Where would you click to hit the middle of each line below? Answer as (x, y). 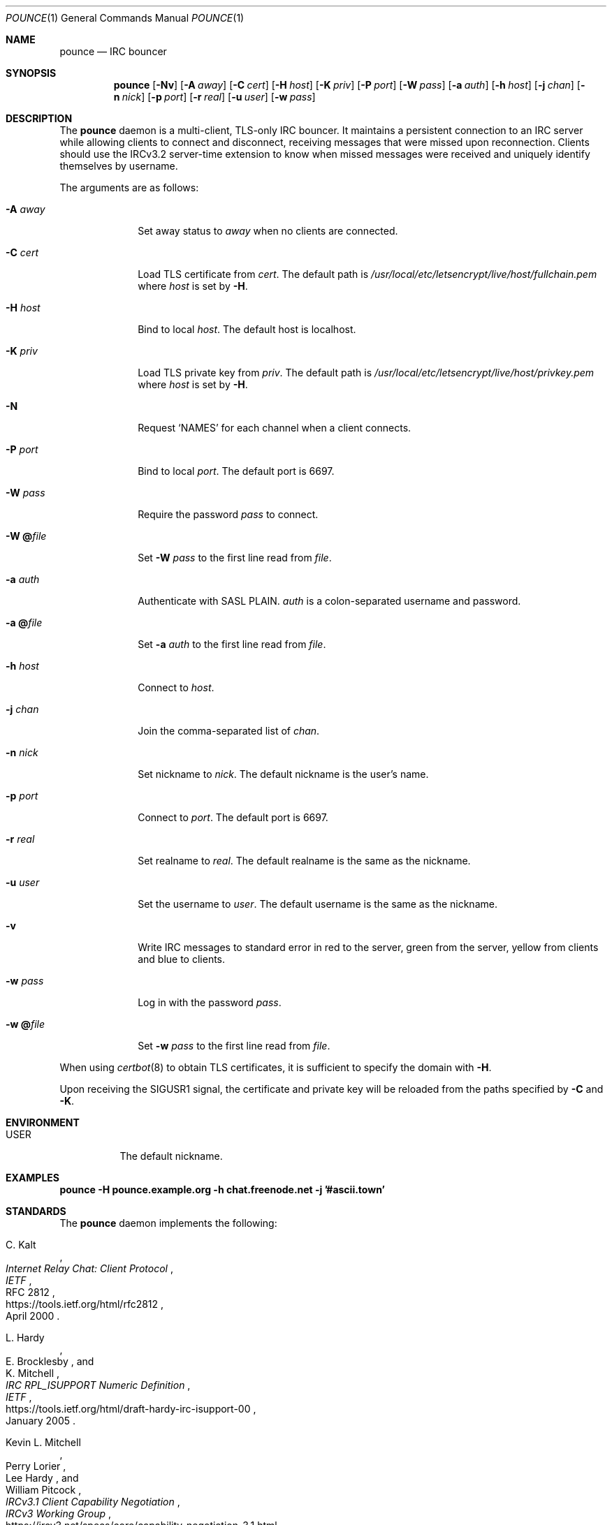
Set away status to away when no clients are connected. (268, 231)
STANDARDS (36, 1211)
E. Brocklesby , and (50, 1361)
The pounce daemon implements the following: (168, 1223)
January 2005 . (41, 1421)
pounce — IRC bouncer (113, 51)
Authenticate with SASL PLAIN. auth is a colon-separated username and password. (329, 601)
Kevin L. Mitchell (43, 1442)
